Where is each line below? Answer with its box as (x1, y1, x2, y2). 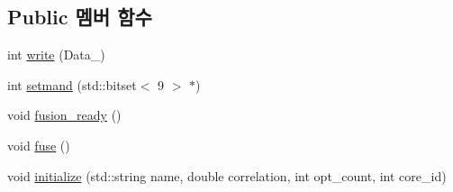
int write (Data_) (7, 45, 105, 64)
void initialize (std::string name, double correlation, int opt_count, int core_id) (7, 166, 447, 185)
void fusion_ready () (7, 105, 122, 124)
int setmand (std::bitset (7, 75, 137, 94)
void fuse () (7, 135, 70, 154)
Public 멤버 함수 (7, 3, 152, 31)
